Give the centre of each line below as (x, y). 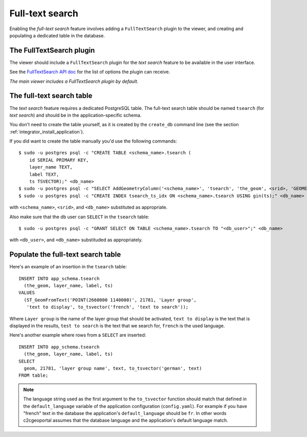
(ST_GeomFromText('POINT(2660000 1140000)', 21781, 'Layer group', (110, 300)
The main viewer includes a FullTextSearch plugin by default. (74, 81)
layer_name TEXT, (51, 167)
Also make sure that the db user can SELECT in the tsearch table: (79, 217)
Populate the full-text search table (65, 255)
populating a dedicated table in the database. (57, 35)
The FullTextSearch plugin (52, 50)
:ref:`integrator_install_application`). (47, 132)
